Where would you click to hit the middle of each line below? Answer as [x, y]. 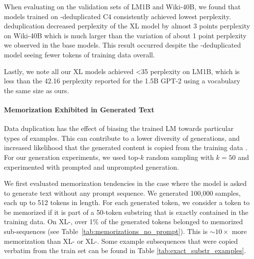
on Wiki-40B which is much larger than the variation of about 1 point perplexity [125, 35]
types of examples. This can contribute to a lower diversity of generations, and [122, 138]
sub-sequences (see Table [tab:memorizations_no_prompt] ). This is [106, 231]
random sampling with [180, 157]
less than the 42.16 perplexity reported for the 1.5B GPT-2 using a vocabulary [122, 81]
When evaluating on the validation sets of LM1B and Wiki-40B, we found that [122, 6]
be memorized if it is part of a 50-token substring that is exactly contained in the [126, 212]
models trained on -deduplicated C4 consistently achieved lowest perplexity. [117, 16]
